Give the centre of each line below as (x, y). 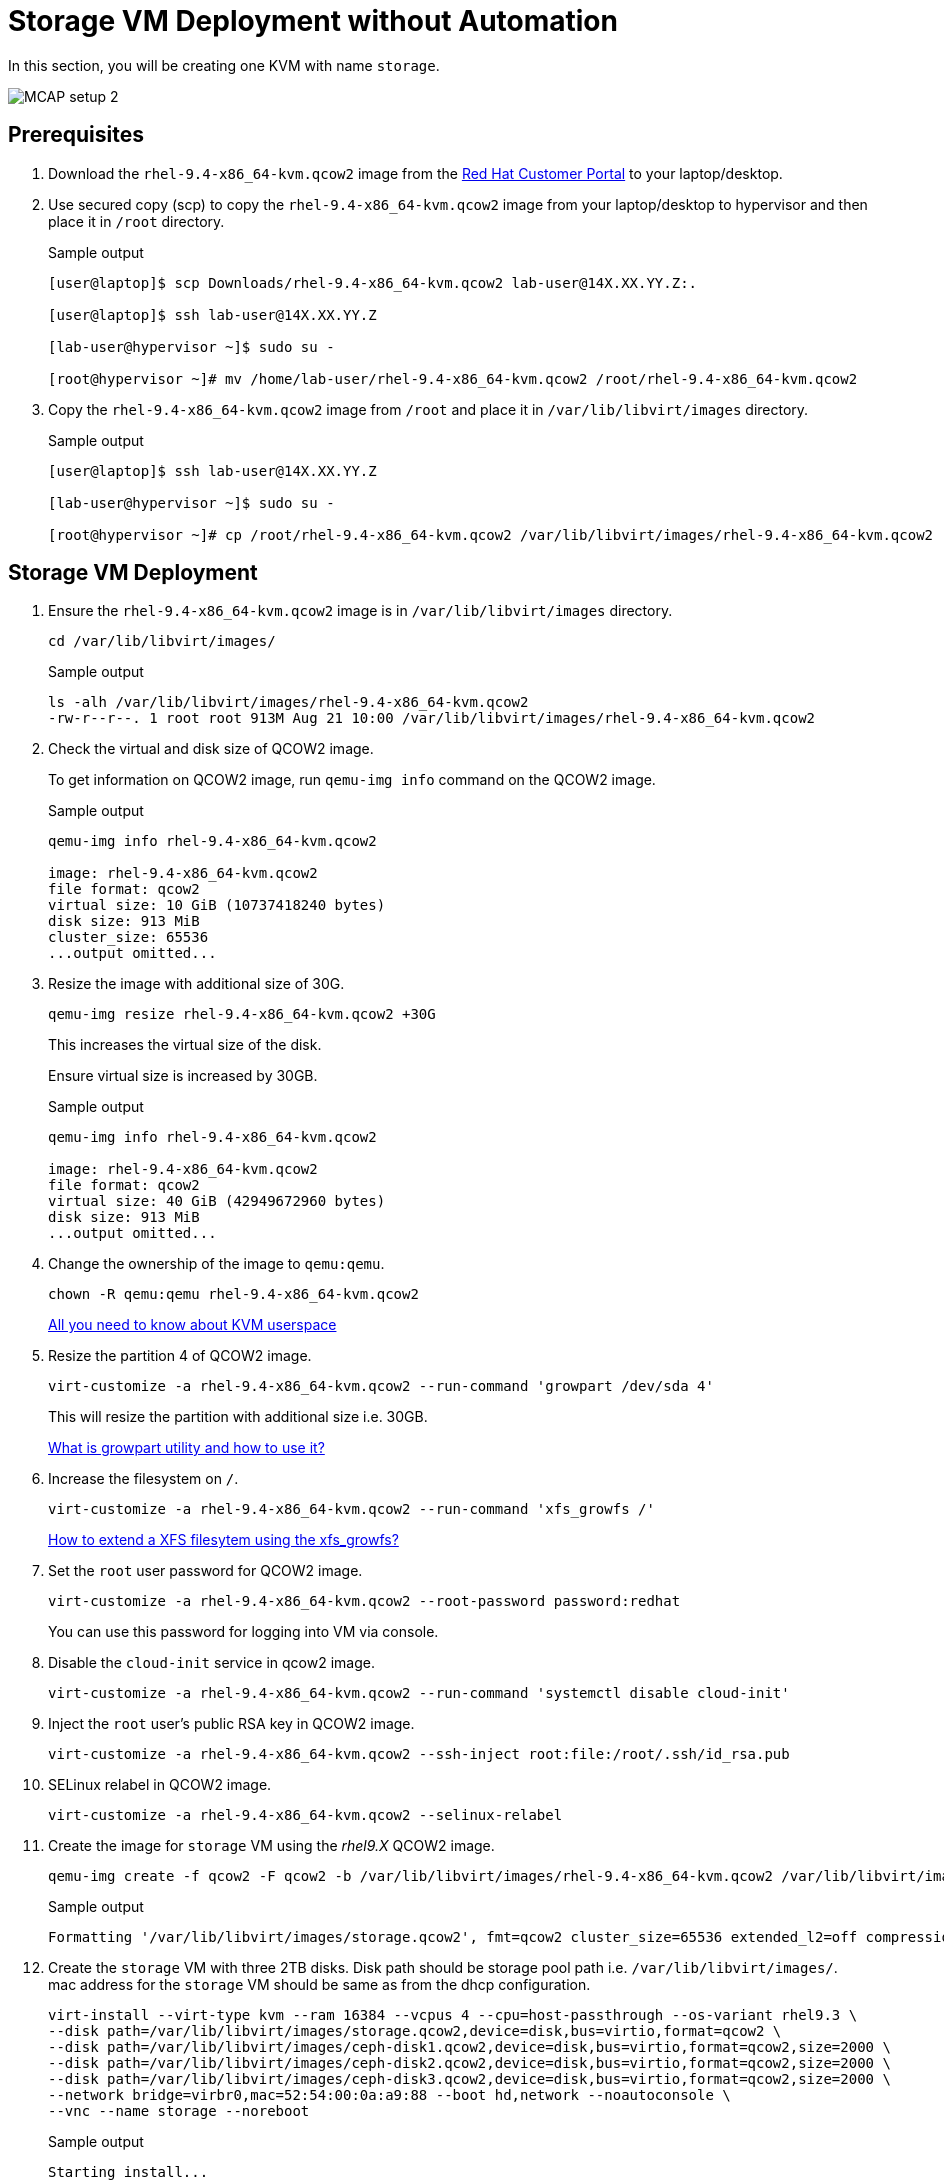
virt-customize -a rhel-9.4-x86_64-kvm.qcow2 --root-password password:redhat (364, 1601)
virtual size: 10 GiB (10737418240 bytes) (217, 905)
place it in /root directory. (136, 221)
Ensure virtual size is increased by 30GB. (183, 1076)
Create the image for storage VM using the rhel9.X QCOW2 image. (271, 1846)
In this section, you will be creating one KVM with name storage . (224, 65)
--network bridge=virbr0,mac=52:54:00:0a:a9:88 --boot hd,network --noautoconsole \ (389, 2095)
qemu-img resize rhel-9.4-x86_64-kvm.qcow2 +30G (242, 1014)
